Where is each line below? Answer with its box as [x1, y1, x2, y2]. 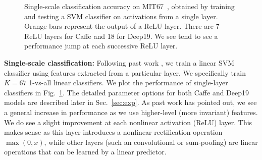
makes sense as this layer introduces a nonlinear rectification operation [4, 127, 223, 137]
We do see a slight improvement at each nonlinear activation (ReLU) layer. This [4, 117, 252, 127]
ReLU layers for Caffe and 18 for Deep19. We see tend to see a [24, 30, 218, 41]
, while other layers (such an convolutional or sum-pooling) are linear [44, 136, 258, 147]
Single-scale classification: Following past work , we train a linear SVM [4, 57, 235, 68]
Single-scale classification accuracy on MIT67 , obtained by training [24, 1, 235, 11]
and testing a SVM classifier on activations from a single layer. [24, 11, 218, 21]
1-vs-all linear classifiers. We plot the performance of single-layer [29, 77, 228, 88]
